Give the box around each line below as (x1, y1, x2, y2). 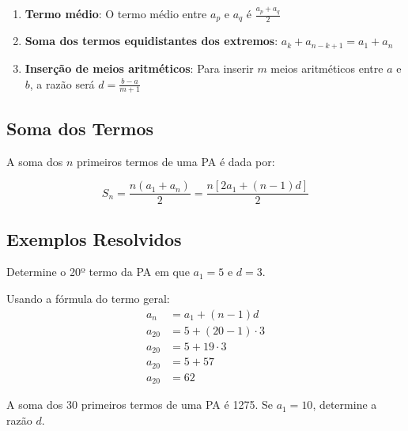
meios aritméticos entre (270, 59, 383, 76)
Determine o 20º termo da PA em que (6, 263, 190, 280)
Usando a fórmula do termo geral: (6, 289, 170, 306)
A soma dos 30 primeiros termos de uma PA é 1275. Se (6, 396, 273, 413)
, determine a (312, 396, 377, 413)
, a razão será (29, 75, 95, 92)
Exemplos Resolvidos (6, 226, 182, 251)
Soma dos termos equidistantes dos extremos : (25, 32, 278, 49)
